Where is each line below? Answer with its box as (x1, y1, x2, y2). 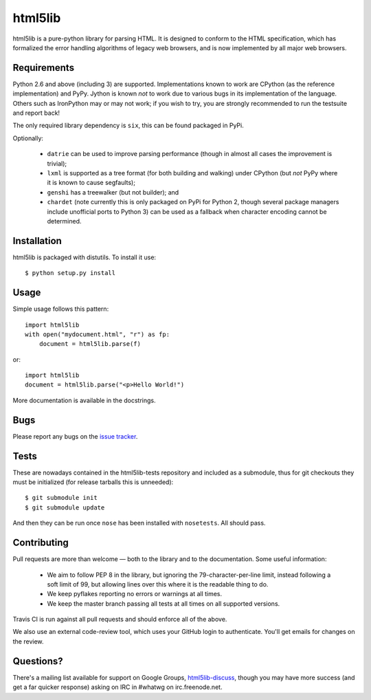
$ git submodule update (25, 503, 105, 512)
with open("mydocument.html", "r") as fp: (25, 330, 170, 338)
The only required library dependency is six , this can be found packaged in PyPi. (12, 121, 244, 130)
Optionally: (12, 134, 44, 142)
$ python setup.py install (25, 269, 116, 277)
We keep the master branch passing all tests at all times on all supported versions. (47, 599, 280, 608)
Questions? (12, 655, 63, 667)
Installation (12, 234, 62, 247)
